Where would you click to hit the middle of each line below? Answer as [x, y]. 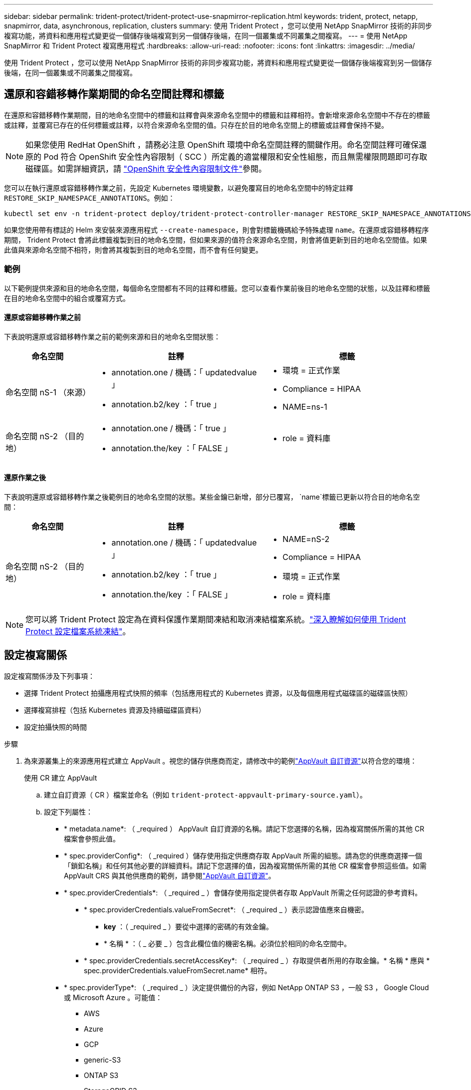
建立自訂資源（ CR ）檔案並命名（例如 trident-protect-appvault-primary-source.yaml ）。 [205, 795]
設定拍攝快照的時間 [55, 727]
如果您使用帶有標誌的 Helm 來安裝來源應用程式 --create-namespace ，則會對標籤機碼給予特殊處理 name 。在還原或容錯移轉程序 [217, 230]
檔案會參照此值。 [92, 838]
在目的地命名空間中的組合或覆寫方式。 [67, 298]
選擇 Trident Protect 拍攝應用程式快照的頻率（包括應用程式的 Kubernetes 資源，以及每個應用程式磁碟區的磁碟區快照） [218, 693]
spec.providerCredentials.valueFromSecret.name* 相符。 [178, 970]
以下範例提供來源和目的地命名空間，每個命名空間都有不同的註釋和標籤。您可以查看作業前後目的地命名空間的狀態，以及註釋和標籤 [217, 288]
